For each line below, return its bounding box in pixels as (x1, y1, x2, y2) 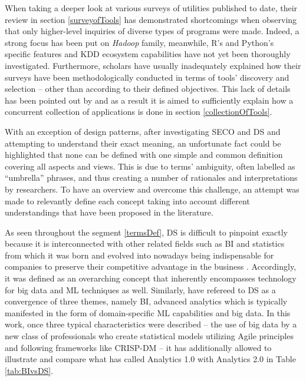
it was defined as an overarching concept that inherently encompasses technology (5, 272, 297, 284)
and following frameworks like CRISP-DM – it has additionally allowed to (5, 341, 272, 353)
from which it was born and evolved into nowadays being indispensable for (5, 249, 274, 261)
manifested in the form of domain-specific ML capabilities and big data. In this (5, 306, 291, 319)
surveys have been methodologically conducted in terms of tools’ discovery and (5, 71, 289, 83)
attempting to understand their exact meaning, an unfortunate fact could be (5, 137, 281, 149)
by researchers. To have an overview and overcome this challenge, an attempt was (5, 183, 300, 195)
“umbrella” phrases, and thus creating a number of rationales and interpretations (5, 171, 298, 184)
